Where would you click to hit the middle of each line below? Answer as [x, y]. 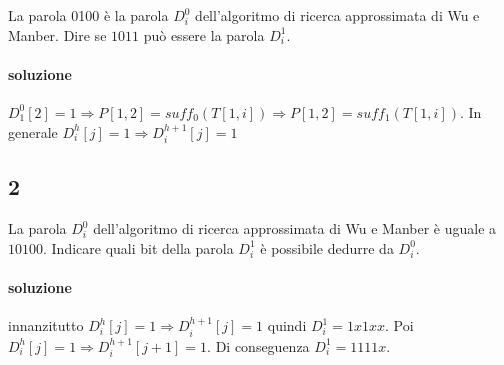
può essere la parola [204, 34]
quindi [287, 325]
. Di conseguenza [258, 345]
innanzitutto [46, 325]
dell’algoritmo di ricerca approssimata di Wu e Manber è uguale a [295, 228]
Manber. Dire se [57, 34]
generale [33, 131]
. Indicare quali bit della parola [138, 247]
